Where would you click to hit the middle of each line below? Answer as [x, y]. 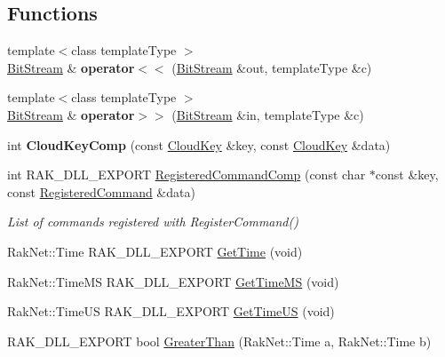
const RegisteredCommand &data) [101, 191]
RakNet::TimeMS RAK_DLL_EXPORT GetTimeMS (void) [173, 281]
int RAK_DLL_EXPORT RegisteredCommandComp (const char [187, 175]
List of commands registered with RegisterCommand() [153, 222]
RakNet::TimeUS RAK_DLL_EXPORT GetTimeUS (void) [171, 311]
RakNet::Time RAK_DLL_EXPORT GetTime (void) [155, 251]
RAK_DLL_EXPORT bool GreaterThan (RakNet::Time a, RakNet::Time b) [219, 341]
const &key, [407, 175]
